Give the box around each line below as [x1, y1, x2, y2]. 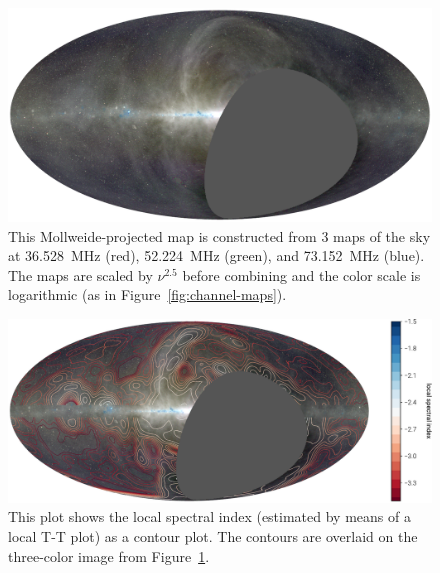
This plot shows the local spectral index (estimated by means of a [8, 506, 411, 527]
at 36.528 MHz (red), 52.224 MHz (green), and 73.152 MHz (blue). [8, 245, 425, 266]
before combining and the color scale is [182, 264, 421, 285]
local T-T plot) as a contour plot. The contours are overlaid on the [8, 526, 418, 547]
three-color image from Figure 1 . [8, 545, 210, 566]
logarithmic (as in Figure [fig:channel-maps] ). [8, 284, 287, 305]
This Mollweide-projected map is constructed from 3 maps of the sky [8, 225, 431, 246]
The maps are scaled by [8, 264, 153, 285]
